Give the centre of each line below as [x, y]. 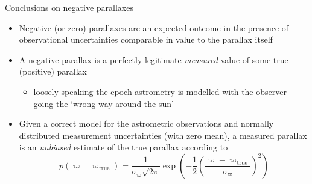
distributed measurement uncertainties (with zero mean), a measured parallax [163, 135]
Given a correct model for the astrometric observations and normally [146, 124]
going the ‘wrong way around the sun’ [103, 103]
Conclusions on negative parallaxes [69, 7]
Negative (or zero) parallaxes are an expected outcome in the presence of [154, 27]
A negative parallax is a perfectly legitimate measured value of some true [154, 59]
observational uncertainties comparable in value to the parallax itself [146, 39]
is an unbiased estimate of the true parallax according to [123, 147]
